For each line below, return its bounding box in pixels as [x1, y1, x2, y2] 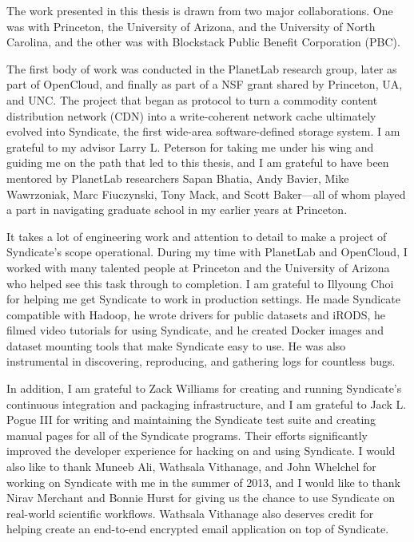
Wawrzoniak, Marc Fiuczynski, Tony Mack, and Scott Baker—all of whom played [6, 185, 406, 202]
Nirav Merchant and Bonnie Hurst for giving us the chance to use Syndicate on [6, 489, 395, 506]
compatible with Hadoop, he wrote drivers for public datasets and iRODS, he [6, 306, 386, 322]
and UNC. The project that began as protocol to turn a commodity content [6, 91, 378, 108]
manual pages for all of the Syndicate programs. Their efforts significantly [6, 426, 368, 443]
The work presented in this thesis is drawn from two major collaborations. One [6, 2, 393, 18]
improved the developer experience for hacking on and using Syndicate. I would [6, 442, 396, 459]
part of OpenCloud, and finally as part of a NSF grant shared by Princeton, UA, [6, 76, 403, 93]
